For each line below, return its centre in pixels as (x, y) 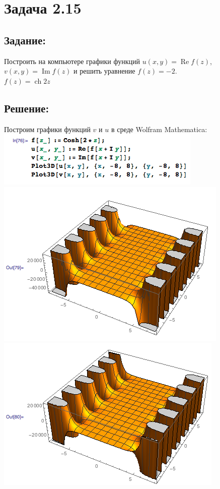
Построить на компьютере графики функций (72, 61)
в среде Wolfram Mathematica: (159, 129)
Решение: (27, 108)
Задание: (25, 40)
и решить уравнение (104, 71)
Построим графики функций (47, 129)
